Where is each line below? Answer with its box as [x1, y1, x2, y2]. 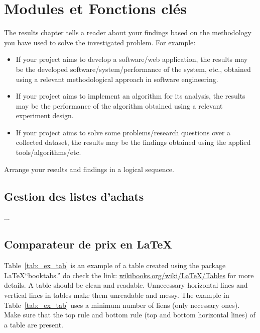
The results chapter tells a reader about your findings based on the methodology [4, 27, 251, 38]
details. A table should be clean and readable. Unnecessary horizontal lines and [4, 280, 248, 290]
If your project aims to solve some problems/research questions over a [16, 127, 231, 137]
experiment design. [16, 110, 74, 121]
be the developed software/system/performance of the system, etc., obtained [16, 63, 251, 74]
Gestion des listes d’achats [4, 188, 144, 204]
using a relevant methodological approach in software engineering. [16, 73, 218, 84]
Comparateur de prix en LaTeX [4, 236, 172, 252]
